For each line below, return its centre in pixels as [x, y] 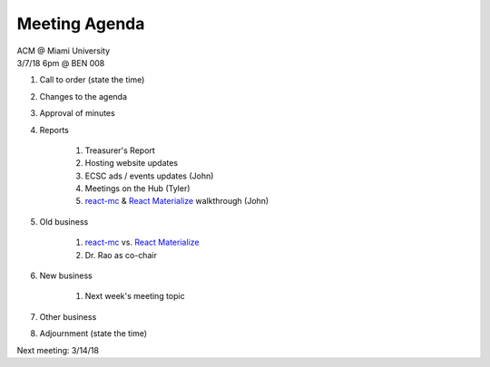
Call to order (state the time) [92, 80]
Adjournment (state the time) [93, 333]
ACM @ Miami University [64, 51]
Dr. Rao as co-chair [121, 255]
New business [66, 275]
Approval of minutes [77, 113]
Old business [64, 221]
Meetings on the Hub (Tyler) [137, 188]
